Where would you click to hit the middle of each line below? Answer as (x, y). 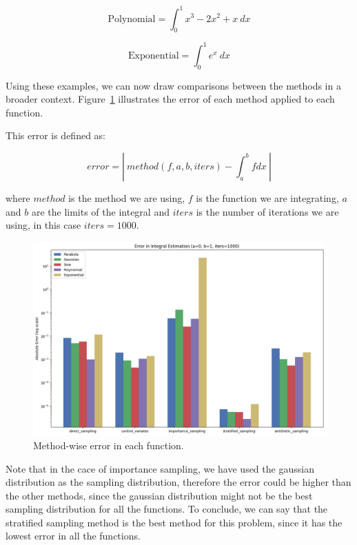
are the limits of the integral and (100, 211)
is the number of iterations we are (267, 211)
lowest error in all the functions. (73, 536)
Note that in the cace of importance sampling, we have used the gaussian (160, 468)
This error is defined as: (56, 135)
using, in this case (43, 225)
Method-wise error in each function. (109, 445)
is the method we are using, (127, 197)
